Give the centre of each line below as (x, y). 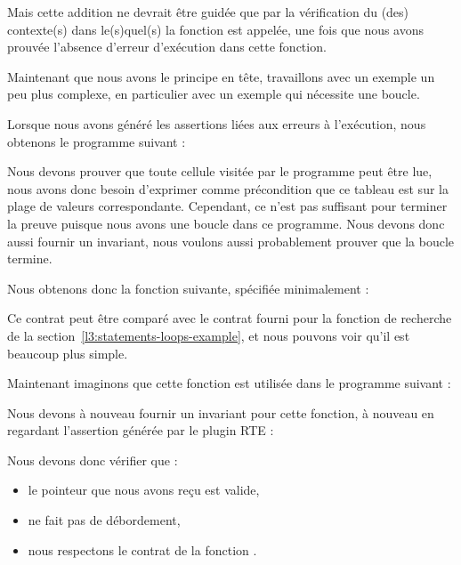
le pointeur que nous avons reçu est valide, (144, 490)
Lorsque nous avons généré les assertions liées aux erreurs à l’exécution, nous (217, 123)
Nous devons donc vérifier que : (93, 460)
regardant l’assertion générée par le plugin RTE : (141, 430)
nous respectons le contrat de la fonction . (142, 549)
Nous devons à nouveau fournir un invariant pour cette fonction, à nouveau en (221, 412)
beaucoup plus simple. (68, 353)
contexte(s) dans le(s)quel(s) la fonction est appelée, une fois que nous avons (216, 29)
